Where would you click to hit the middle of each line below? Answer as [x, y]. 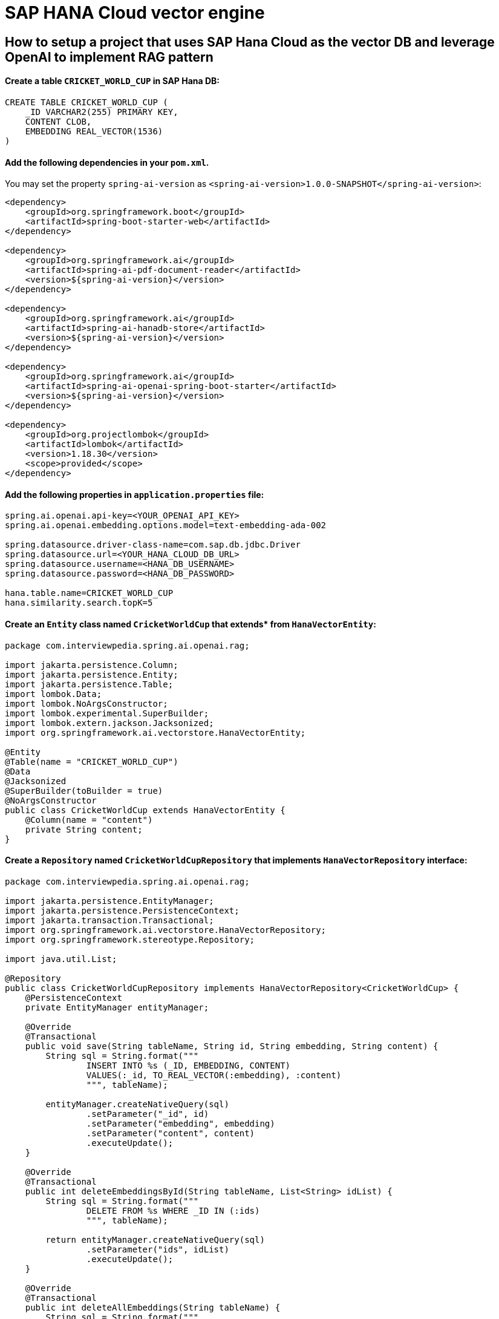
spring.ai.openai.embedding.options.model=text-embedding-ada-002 [166, 525]
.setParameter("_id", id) [148, 1114]
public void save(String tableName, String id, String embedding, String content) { [232, 1046]
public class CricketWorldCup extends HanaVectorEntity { [145, 810]
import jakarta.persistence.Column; [92, 665]
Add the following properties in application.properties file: [135, 494]
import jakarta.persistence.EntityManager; [109, 901]
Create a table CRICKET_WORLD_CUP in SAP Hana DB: [113, 81]
